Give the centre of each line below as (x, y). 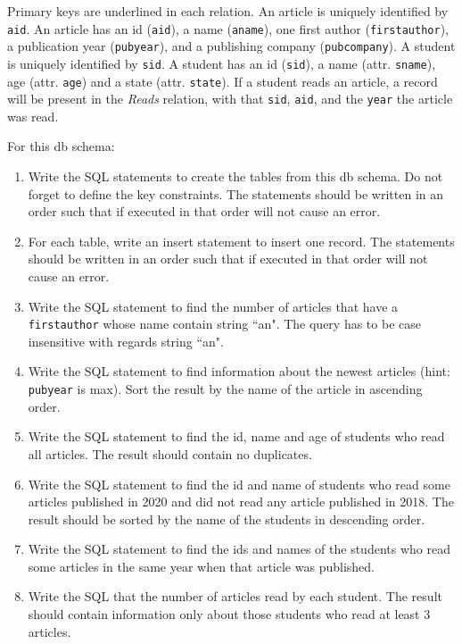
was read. (33, 116)
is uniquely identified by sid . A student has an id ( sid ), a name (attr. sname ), (222, 63)
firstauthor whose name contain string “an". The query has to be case (224, 324)
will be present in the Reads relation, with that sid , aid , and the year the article (230, 99)
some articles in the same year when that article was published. (201, 566)
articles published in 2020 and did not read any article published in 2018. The (241, 502)
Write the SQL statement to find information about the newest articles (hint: (239, 371)
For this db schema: (61, 146)
